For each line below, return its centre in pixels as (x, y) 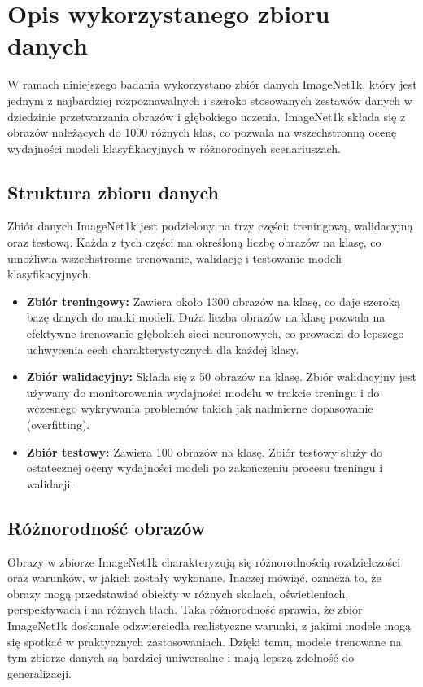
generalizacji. (39, 673)
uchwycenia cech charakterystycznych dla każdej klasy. (163, 349)
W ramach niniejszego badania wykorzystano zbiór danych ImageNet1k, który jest (212, 84)
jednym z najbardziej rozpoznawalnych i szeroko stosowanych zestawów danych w (210, 100)
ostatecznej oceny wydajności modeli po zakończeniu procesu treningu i (205, 468)
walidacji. (50, 483)
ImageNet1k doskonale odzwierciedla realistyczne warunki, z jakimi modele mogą (209, 625)
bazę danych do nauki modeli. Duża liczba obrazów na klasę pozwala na (206, 317)
